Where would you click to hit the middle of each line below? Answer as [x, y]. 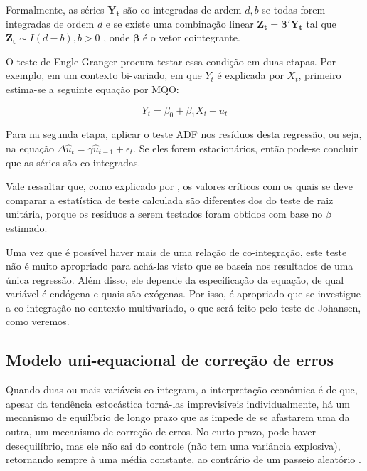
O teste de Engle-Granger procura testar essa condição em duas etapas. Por [171, 61]
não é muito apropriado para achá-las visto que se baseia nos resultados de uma [180, 266]
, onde [117, 37]
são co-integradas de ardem [182, 9]
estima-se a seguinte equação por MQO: [92, 89]
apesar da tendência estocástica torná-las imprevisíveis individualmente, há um [178, 403]
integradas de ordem [50, 23]
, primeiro [320, 75]
